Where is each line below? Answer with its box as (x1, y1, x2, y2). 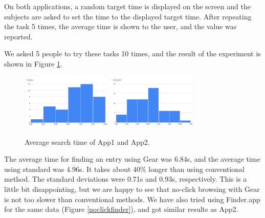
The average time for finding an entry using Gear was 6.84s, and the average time (4, 154, 260, 164)
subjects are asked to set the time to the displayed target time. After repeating (4, 11, 252, 21)
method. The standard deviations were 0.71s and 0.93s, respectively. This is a (4, 173, 247, 184)
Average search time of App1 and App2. (25, 136, 150, 147)
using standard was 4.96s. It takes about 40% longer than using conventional (4, 163, 245, 174)
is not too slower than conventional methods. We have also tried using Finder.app (4, 193, 260, 204)
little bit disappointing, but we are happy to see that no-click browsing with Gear (4, 183, 260, 194)
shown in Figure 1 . (4, 58, 62, 69)
